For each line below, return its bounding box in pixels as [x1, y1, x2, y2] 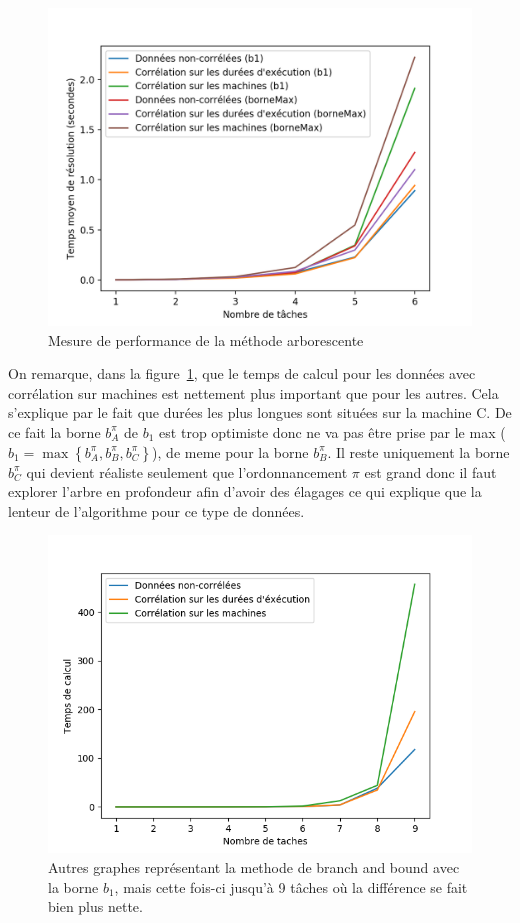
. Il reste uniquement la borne [327, 441, 510, 462]
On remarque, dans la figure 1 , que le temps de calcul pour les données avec [8, 363, 476, 384]
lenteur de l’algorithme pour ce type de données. [8, 500, 305, 521]
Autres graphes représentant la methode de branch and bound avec [48, 856, 460, 877]
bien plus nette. [48, 896, 143, 917]
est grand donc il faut [364, 461, 497, 482]
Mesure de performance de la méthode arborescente [48, 329, 364, 350]
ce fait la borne [8, 421, 101, 442]
